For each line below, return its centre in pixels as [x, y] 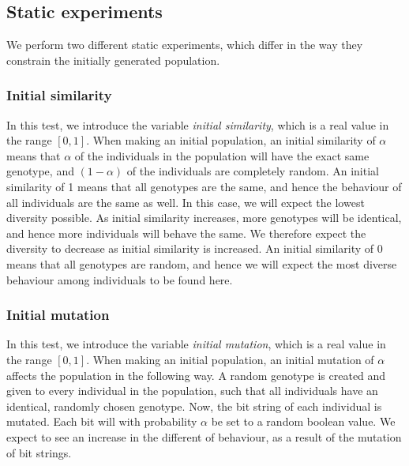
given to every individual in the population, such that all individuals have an [192, 391]
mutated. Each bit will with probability [102, 421]
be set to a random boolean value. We [303, 421]
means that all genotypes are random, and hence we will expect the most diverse [202, 263]
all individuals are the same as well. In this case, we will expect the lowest [186, 202]
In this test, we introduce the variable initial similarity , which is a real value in [198, 124]
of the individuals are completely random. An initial [253, 171]
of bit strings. [39, 452]
